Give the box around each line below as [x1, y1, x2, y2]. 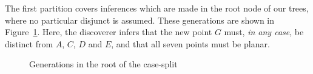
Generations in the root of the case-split [29, 58, 178, 70]
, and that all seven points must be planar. [111, 37, 270, 50]
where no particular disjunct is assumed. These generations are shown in [5, 13, 275, 26]
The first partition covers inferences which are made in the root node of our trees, [5, 2, 309, 14]
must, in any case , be [224, 25, 304, 38]
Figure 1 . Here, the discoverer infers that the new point [5, 25, 212, 38]
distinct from [5, 37, 53, 50]
